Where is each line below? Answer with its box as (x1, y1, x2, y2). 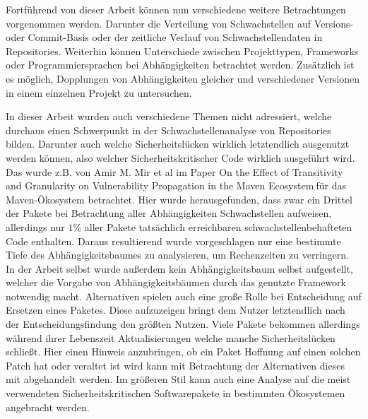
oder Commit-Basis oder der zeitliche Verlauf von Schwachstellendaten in (6, 30, 323, 45)
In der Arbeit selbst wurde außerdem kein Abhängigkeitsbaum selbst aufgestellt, (6, 261, 353, 276)
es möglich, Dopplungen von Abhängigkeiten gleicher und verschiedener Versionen (6, 71, 360, 85)
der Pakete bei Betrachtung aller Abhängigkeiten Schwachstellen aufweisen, (6, 206, 332, 220)
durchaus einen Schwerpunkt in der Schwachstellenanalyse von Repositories (6, 122, 331, 137)
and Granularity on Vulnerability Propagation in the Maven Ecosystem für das (6, 178, 347, 193)
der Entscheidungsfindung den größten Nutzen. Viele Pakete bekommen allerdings (6, 317, 360, 331)
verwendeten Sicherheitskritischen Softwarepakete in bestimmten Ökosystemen (6, 386, 345, 401)
